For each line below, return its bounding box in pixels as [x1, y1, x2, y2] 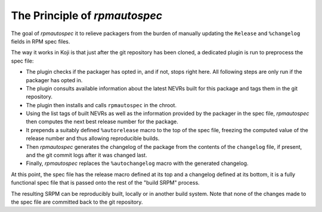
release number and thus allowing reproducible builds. [26, 135, 160, 142]
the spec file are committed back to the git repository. [11, 198, 143, 205]
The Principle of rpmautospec [11, 9, 163, 22]
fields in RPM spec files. [11, 38, 70, 45]
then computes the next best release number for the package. [26, 118, 179, 125]
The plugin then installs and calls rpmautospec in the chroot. [26, 101, 177, 108]
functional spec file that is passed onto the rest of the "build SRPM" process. [11, 179, 200, 186]
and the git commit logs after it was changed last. [26, 152, 147, 159]
